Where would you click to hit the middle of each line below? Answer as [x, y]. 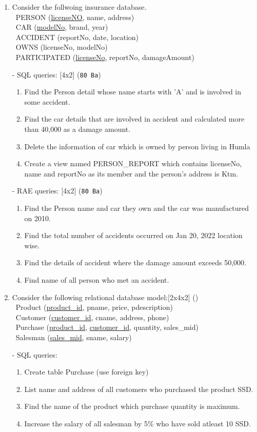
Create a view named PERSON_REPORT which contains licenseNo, [133, 163]
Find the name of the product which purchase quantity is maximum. [132, 406]
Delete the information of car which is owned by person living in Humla [137, 146]
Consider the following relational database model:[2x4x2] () [105, 297]
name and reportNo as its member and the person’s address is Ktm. [131, 173]
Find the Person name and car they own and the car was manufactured [137, 208]
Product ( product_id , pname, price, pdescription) [94, 307]
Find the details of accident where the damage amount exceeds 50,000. [135, 262]
